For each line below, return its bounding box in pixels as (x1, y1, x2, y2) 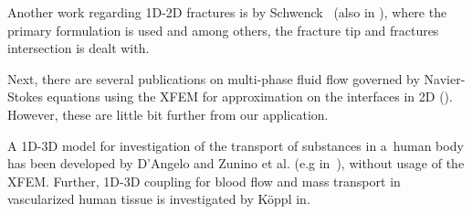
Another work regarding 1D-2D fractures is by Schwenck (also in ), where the (7, 3, 447, 21)
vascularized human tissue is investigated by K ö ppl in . (7, 189, 310, 209)
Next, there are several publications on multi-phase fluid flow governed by (7, 69, 420, 88)
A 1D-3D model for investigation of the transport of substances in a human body (7, 135, 464, 155)
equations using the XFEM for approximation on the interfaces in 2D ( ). (47, 87, 453, 106)
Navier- (424, 69, 466, 88)
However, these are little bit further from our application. (7, 104, 329, 123)
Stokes (7, 87, 43, 106)
